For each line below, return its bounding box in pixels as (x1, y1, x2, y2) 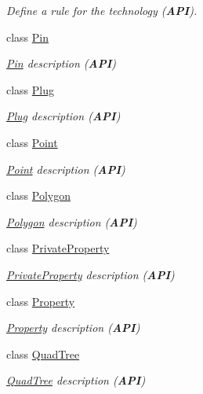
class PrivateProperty (6, 240, 110, 256)
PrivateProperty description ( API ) (6, 266, 175, 282)
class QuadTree (6, 345, 80, 362)
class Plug (6, 81, 55, 98)
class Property (6, 293, 75, 309)
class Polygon (6, 187, 71, 204)
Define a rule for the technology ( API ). (6, 2, 198, 18)
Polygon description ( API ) (6, 213, 137, 230)
